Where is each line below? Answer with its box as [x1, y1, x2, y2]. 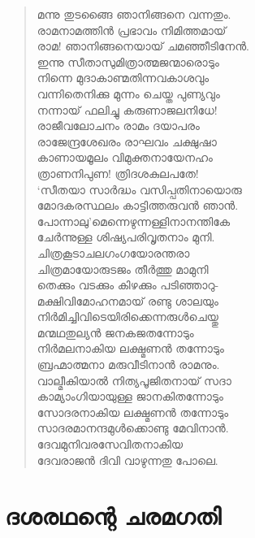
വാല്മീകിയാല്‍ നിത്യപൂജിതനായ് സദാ [37, 371, 231, 388]
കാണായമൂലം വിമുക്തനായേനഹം [37, 149, 213, 166]
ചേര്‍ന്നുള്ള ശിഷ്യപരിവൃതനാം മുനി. [37, 228, 215, 245]
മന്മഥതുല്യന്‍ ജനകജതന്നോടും [37, 323, 194, 341]
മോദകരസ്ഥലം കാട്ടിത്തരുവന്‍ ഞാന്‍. [37, 197, 239, 214]
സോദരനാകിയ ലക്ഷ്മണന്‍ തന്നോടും [37, 403, 229, 420]
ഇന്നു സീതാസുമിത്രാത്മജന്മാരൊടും [37, 53, 219, 70]
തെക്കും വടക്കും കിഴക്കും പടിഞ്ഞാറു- [37, 276, 219, 293]
